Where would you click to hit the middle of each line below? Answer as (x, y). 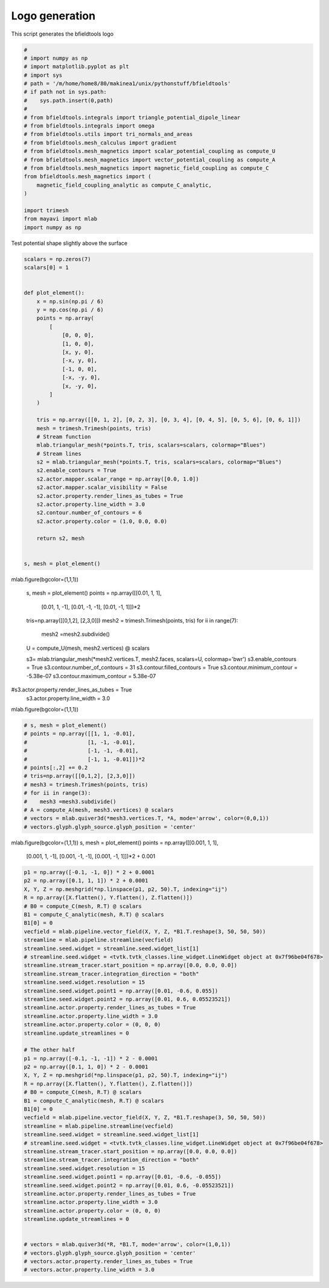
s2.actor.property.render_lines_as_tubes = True (110, 496)
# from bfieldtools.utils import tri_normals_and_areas (108, 134)
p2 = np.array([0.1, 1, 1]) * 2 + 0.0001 (86, 881)
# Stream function (64, 436)
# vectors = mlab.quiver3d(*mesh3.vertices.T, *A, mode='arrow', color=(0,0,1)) (146, 818)
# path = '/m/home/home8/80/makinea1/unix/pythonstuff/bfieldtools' (127, 84)
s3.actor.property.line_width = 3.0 (68, 698)
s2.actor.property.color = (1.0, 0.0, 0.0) (102, 521)
